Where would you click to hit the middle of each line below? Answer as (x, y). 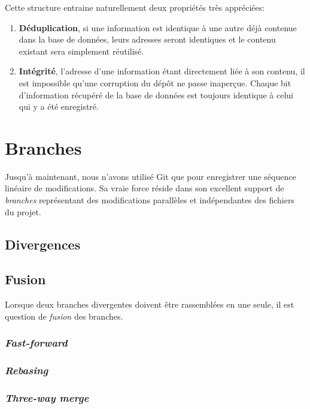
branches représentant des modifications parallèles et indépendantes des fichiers (150, 200)
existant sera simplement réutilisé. (81, 51)
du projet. (23, 211)
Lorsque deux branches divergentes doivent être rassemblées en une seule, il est (150, 304)
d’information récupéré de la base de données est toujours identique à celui (156, 94)
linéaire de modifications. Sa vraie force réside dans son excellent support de (145, 188)
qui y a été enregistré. (59, 106)
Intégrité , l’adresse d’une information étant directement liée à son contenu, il (162, 71)
